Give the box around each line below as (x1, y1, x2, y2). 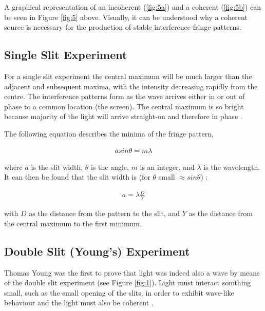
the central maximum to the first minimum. (4, 218, 142, 228)
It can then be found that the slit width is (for (4, 171, 150, 182)
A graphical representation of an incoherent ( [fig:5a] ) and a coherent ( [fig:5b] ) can (4, 2, 261, 12)
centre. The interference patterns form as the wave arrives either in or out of (4, 91, 245, 102)
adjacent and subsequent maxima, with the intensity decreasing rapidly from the (4, 81, 258, 91)
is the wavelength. (203, 161, 260, 172)
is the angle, (90, 161, 129, 172)
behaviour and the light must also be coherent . (4, 297, 154, 308)
